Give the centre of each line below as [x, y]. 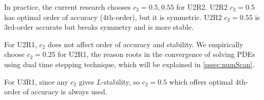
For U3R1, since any [36, 81]
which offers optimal [201, 81]
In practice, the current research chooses [68, 7]
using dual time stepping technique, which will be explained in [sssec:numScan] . [129, 64]
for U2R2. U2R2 [202, 7]
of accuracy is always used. [65, 92]
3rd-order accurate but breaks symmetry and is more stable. [99, 27]
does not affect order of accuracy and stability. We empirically [145, 44]
